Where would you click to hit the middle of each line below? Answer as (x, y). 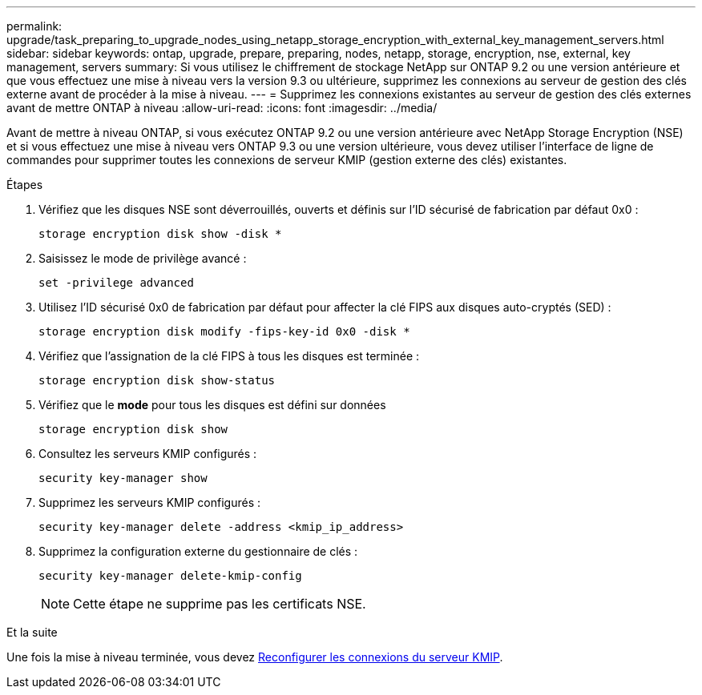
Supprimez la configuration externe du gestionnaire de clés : (198, 551)
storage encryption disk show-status (157, 380)
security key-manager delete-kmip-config (170, 576)
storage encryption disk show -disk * (160, 234)
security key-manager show (123, 478)
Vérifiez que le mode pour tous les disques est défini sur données (212, 405)
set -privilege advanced (116, 283)
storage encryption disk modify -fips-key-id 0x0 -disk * (224, 331)
